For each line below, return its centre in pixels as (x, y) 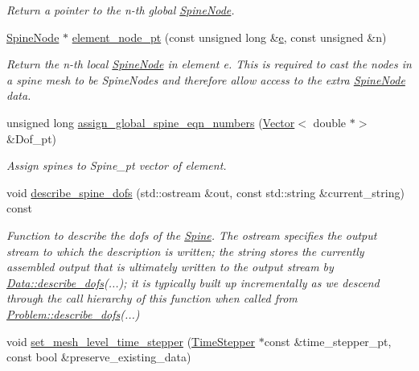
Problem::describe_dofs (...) (73, 313)
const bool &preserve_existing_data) (99, 357)
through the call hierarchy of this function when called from (152, 298)
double (330, 122)
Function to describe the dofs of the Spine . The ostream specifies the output (192, 235)
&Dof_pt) (32, 138)
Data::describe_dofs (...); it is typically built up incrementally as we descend (193, 282)
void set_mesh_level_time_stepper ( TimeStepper (131, 341)
